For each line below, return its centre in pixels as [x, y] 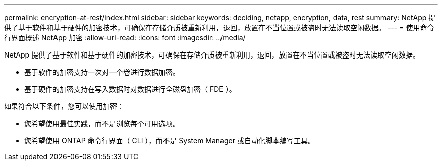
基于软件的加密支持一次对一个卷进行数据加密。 [102, 72]
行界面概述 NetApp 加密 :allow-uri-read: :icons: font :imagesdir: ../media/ [125, 38]
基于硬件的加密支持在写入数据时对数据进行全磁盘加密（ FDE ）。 [130, 89]
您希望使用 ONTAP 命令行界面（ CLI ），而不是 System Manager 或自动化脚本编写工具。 [170, 141]
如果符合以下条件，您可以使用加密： [64, 106]
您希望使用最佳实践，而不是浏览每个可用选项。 [102, 123]
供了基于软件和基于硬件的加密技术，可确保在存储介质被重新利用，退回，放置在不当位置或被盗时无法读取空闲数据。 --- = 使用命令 [219, 27]
